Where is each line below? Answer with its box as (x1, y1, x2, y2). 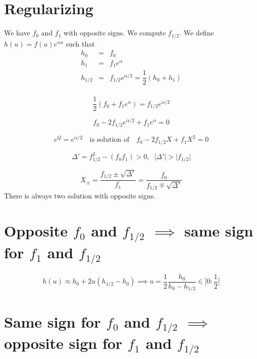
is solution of (89, 136, 130, 144)
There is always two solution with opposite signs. (4, 190, 156, 201)
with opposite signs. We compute (64, 27, 166, 38)
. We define (179, 27, 214, 38)
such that (66, 38, 95, 49)
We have (4, 27, 30, 38)
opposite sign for (4, 333, 123, 353)
